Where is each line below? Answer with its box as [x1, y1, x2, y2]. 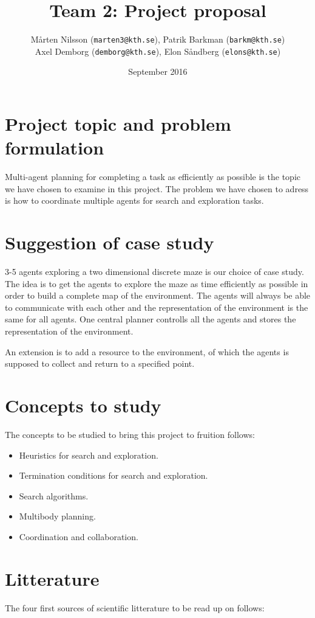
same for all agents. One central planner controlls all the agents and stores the [5, 313, 296, 325]
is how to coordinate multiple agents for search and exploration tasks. [5, 194, 264, 207]
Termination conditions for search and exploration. [19, 469, 208, 482]
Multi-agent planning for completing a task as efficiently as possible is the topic [5, 170, 300, 183]
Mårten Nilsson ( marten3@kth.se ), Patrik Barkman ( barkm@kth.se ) [30, 33, 285, 46]
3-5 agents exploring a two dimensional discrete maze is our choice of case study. [5, 265, 304, 278]
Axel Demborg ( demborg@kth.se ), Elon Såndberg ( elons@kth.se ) [35, 44, 281, 57]
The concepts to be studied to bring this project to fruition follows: [5, 428, 255, 440]
